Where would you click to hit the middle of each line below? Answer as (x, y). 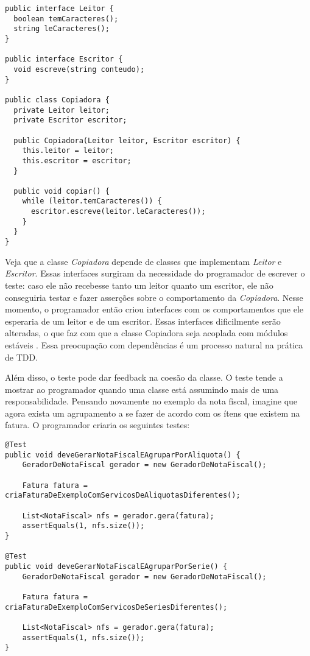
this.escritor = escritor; (77, 160)
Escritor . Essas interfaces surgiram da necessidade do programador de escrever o (155, 273)
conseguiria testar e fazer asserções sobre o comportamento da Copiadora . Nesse (154, 297)
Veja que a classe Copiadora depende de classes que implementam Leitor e (143, 261)
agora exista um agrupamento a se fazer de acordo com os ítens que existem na (153, 413)
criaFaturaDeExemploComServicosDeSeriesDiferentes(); (116, 607)
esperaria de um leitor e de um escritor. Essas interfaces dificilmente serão (143, 321)
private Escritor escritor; (70, 120)
